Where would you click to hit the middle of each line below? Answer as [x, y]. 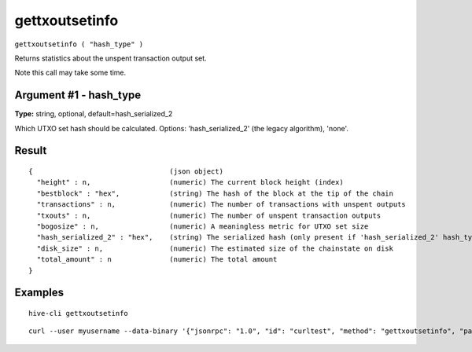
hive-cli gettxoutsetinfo [79, 313]
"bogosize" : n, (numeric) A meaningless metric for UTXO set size [203, 226]
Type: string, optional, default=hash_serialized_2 [94, 114]
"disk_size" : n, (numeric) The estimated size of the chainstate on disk [215, 248]
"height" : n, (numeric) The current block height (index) [190, 182]
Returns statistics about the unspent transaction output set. [111, 58]
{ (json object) [126, 172]
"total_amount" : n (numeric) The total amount [157, 260]
